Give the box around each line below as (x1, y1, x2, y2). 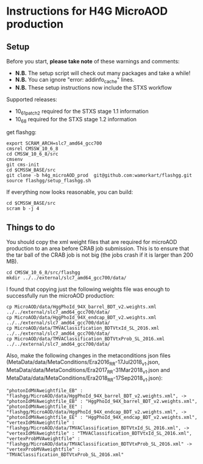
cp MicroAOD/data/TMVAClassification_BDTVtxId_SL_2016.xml (6, 325, 160, 332)
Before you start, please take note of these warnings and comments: (6, 58, 180, 65)
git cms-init (6, 162, 40, 168)
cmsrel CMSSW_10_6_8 (6, 146, 59, 152)
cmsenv (6, 157, 23, 163)
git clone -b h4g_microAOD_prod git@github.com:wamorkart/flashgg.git (6, 173, 192, 179)
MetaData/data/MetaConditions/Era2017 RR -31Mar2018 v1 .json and (6, 366, 171, 375)
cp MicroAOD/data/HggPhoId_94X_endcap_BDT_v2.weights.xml (6, 315, 157, 321)
